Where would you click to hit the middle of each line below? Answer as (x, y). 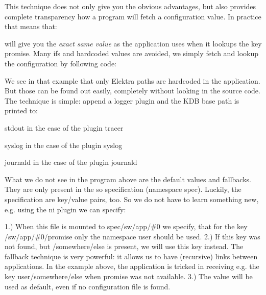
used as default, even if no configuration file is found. (88, 286)
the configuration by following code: (61, 63)
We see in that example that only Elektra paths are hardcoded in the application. (132, 80)
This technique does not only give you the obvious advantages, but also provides (130, 6)
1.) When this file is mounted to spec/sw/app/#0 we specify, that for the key (126, 226)
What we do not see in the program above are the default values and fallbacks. (128, 179)
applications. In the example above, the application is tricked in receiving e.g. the (132, 266)
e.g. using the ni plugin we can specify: (65, 209)
